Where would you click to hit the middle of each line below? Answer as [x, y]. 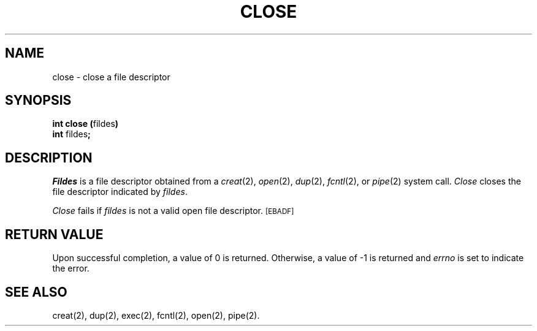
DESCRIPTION [49, 158]
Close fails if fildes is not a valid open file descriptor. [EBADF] [173, 211]
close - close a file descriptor [111, 77]
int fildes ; [71, 134]
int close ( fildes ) [86, 124]
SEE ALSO [36, 292]
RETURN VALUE [54, 234]
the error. [71, 268]
